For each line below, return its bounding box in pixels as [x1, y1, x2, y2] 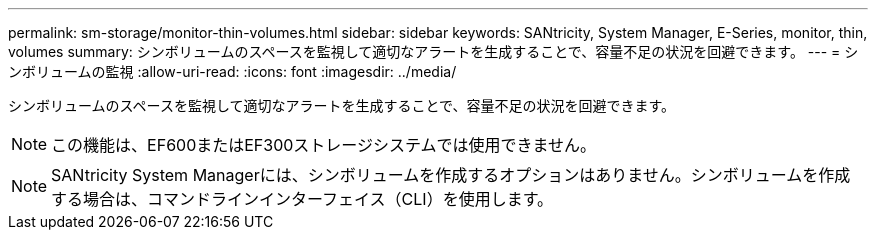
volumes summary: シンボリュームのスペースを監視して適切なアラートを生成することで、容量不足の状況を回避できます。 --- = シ [8, 43, 859, 60]
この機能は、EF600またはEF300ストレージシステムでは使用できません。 [51, 135, 597, 155]
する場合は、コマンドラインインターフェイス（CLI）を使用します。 [51, 189, 554, 209]
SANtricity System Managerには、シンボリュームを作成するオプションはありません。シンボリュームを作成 [51, 165, 851, 185]
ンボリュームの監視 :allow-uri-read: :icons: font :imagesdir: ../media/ [8, 63, 457, 80]
